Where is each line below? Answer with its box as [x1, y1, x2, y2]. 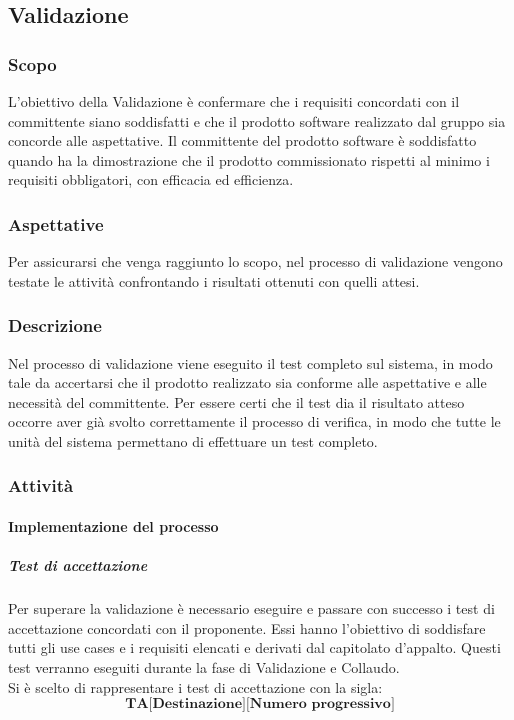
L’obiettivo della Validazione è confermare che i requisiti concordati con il [8, 91, 460, 111]
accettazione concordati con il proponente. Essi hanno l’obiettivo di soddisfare [8, 617, 486, 638]
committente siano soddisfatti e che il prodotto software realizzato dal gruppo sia [8, 110, 506, 131]
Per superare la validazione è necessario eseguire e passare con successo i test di [8, 598, 495, 619]
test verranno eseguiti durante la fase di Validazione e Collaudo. [8, 656, 400, 677]
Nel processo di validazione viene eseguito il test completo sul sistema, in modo [8, 352, 493, 373]
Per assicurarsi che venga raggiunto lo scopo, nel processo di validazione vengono [8, 251, 503, 272]
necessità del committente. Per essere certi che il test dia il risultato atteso [8, 391, 465, 412]
